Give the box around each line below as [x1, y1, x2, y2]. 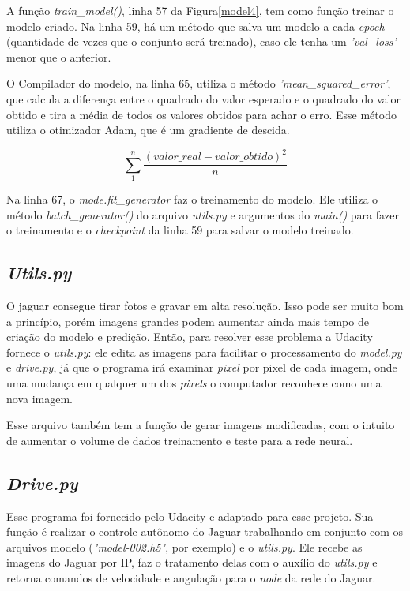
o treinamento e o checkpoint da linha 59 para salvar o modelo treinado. [6, 222, 354, 238]
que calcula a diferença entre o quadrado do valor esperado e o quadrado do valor [6, 90, 401, 107]
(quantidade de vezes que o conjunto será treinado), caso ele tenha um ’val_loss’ [6, 33, 397, 50]
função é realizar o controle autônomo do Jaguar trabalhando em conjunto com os [6, 523, 404, 540]
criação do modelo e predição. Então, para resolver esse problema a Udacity [6, 328, 373, 345]
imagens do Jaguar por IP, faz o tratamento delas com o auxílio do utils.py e [6, 554, 378, 570]
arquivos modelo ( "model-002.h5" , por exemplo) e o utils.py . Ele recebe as [6, 538, 363, 555]
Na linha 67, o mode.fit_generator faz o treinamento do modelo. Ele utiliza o [6, 191, 378, 208]
